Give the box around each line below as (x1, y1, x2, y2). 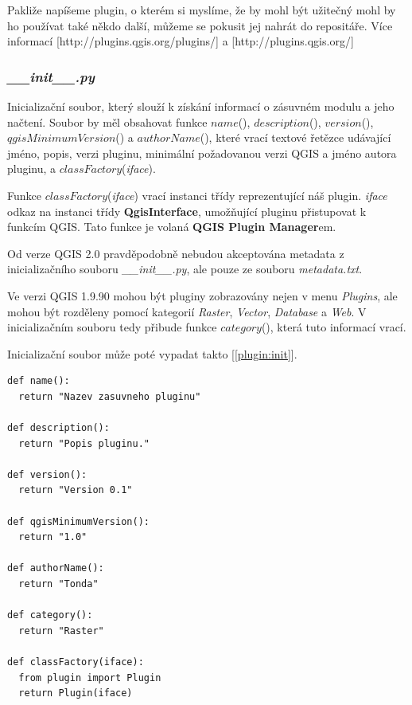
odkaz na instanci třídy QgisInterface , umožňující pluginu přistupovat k (7, 202, 367, 219)
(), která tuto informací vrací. (261, 319, 406, 335)
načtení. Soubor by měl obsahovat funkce (7, 113, 208, 130)
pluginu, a (7, 160, 56, 177)
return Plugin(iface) (18, 687, 133, 699)
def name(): (7, 375, 70, 387)
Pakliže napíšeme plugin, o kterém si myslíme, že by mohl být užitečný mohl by (7, 2, 396, 18)
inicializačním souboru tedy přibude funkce (7, 319, 217, 335)
